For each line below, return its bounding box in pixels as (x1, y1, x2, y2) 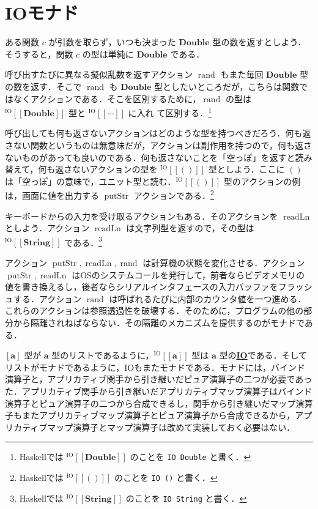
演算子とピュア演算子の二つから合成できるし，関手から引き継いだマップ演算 (5, 396, 313, 409)
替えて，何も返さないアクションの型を (5, 163, 158, 176)
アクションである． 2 (133, 187, 214, 201)
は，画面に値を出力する (5, 188, 99, 201)
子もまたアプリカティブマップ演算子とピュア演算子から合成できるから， (5, 409, 295, 422)
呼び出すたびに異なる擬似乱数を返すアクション (5, 68, 193, 81)
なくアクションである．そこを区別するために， (13, 92, 201, 105)
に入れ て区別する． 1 (128, 105, 212, 119)
